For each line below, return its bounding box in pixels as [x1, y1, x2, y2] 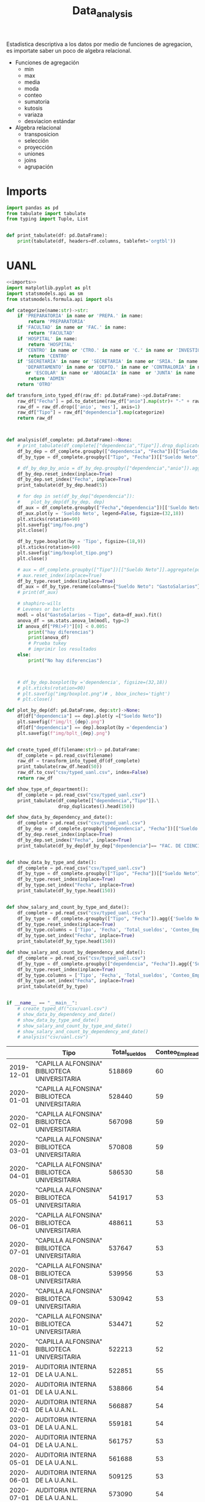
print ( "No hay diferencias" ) [28, 657, 103, 664]
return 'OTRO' [17, 381, 53, 387]
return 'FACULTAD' [28, 330, 75, 336]
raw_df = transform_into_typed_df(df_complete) [17, 758, 140, 764]
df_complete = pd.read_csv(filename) [17, 752, 113, 759]
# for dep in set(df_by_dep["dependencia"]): [17, 493, 135, 499]
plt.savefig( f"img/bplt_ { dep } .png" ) [17, 730, 111, 736]
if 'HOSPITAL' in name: [17, 335, 78, 342]
